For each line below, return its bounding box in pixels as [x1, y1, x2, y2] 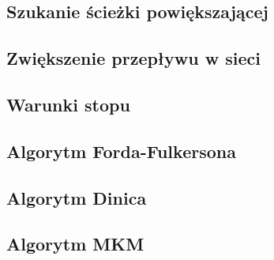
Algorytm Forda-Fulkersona [6, 138, 236, 163]
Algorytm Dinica [6, 185, 147, 209]
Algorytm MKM [6, 232, 145, 256]
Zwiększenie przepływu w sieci [6, 46, 261, 70]
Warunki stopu [6, 92, 130, 116]
